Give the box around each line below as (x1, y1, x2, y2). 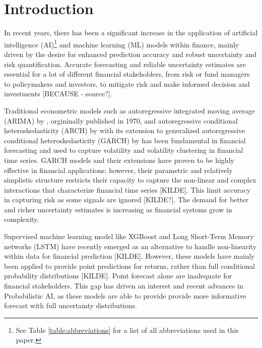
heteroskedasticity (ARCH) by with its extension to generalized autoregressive (4, 125, 245, 136)
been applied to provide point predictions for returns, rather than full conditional (4, 260, 255, 271)
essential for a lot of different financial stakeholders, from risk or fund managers (4, 69, 250, 79)
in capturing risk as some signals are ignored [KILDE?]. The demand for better (4, 194, 248, 205)
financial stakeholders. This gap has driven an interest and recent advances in (4, 280, 243, 291)
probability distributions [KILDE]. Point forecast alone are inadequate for (4, 270, 232, 281)
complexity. (4, 214, 39, 224)
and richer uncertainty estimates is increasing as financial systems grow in (4, 204, 232, 214)
